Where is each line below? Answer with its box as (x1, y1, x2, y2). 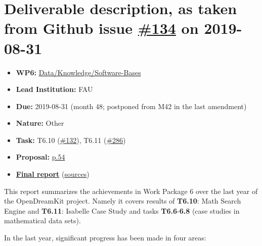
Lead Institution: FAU (16, 84, 93, 94)
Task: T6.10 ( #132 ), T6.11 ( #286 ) (16, 134, 126, 145)
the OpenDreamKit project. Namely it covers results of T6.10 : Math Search (4, 195, 241, 206)
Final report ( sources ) (16, 169, 90, 179)
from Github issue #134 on (4, 18, 199, 38)
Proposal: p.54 (16, 152, 65, 162)
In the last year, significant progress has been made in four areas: (4, 232, 206, 243)
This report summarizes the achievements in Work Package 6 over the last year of (4, 185, 258, 196)
